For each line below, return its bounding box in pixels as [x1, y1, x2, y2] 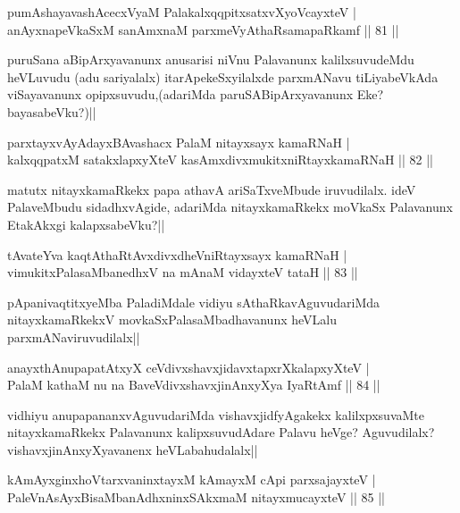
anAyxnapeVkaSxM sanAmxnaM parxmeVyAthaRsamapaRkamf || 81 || [7, 20, 399, 38]
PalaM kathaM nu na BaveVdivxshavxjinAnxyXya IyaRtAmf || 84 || [7, 375, 381, 394]
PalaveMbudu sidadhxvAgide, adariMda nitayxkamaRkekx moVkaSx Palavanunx [7, 198, 453, 216]
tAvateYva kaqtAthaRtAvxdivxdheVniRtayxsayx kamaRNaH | [7, 245, 347, 264]
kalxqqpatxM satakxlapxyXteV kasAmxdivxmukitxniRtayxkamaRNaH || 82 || [7, 150, 433, 169]
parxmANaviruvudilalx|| [7, 327, 140, 346]
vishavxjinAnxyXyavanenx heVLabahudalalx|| [7, 440, 258, 458]
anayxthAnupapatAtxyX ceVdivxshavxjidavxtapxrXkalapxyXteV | [7, 357, 370, 376]
